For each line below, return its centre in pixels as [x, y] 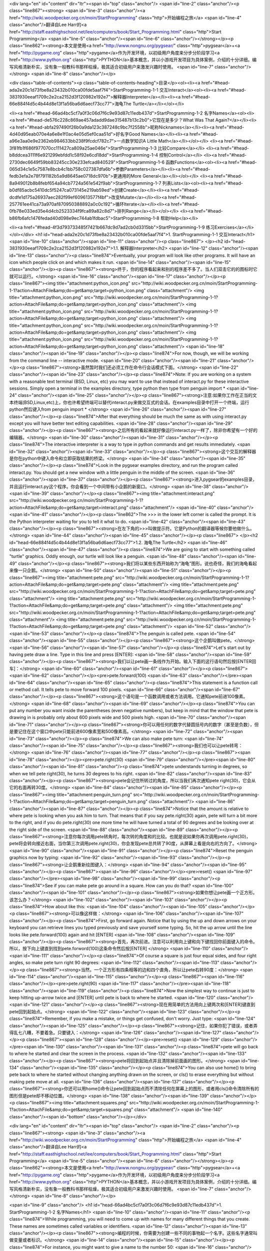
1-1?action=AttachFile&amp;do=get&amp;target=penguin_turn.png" [78, 802]
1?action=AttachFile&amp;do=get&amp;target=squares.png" [71, 1110]
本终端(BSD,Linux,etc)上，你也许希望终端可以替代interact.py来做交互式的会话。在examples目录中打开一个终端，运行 [129, 402]
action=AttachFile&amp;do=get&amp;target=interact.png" [69, 507]
